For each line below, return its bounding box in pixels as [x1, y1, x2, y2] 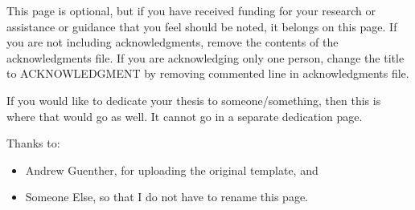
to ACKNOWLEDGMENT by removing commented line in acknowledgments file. [6, 65, 409, 82]
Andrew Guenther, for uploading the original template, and [25, 161, 318, 178]
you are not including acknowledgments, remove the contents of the [6, 34, 339, 50]
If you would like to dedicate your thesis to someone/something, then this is [6, 91, 381, 108]
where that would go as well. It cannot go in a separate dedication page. [6, 107, 363, 124]
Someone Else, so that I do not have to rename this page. [25, 188, 308, 205]
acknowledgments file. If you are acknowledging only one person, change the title [6, 49, 405, 66]
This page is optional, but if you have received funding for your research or [6, 2, 376, 18]
